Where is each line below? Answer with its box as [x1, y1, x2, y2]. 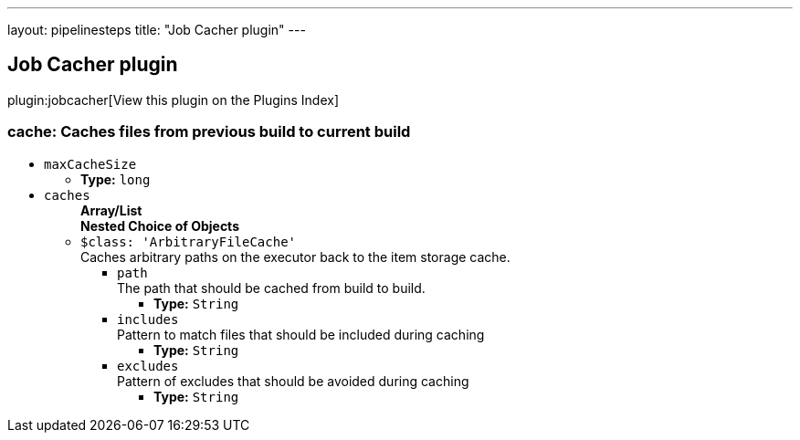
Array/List [80, 202, 142, 218]
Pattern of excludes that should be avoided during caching [117, 372, 469, 389]
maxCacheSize [44, 156, 137, 172]
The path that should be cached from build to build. [117, 279, 426, 296]
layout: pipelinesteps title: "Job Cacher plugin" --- [7, 22, 306, 37]
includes [117, 311, 179, 327]
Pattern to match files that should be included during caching [117, 326, 485, 342]
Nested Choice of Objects [80, 217, 239, 234]
